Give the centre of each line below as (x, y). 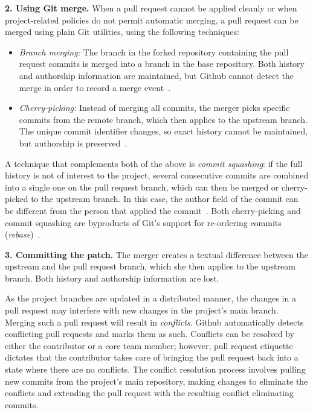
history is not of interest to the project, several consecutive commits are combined (157, 175)
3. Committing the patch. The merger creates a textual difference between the (156, 254)
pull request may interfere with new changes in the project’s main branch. (142, 310)
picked (17, 199)
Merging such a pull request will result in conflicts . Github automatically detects (154, 322)
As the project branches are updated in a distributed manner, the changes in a (150, 298)
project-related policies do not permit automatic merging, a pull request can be (152, 20)
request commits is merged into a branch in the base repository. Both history (162, 64)
